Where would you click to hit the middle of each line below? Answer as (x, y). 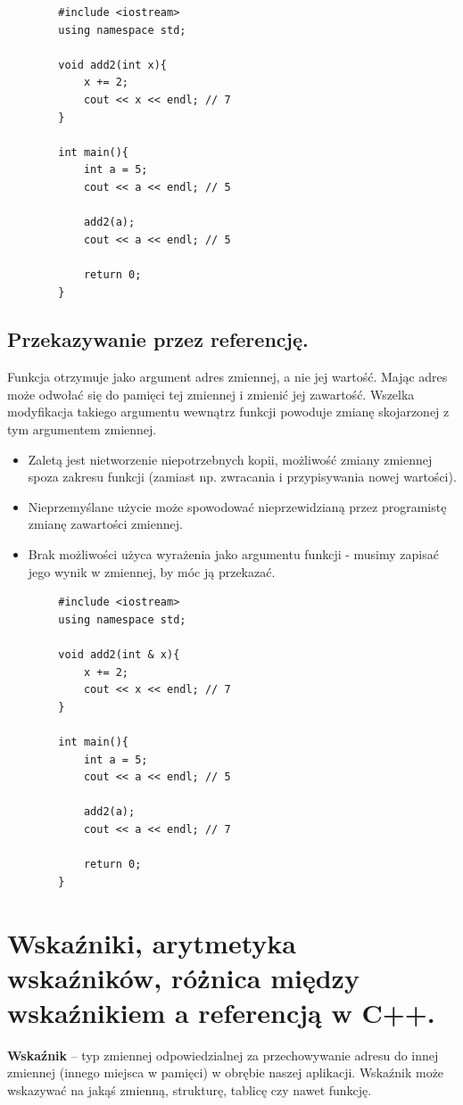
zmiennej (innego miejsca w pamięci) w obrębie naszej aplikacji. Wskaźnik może (226, 1072)
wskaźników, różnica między (183, 977)
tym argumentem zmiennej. (82, 429)
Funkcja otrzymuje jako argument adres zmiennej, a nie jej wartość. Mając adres (227, 377)
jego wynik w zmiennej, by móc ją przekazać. (152, 571)
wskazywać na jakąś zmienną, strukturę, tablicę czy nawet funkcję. (190, 1090)
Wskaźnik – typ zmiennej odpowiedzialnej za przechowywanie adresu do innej (223, 1055)
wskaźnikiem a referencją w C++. (221, 1012)
